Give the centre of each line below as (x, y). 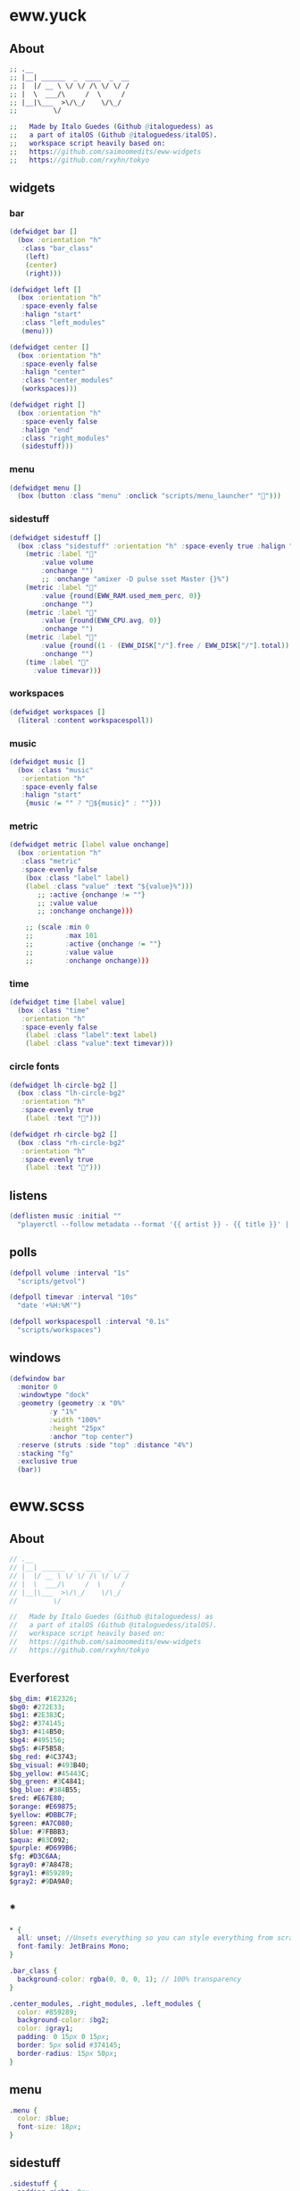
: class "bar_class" (57, 249)
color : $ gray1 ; (46, 2029)
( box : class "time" (54, 1010)
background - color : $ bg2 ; (63, 2020)
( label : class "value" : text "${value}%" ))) (109, 886)
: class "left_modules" (63, 323)
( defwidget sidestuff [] (55, 537)
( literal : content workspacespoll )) (85, 721)
